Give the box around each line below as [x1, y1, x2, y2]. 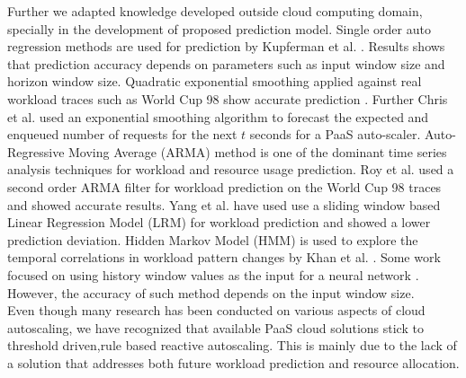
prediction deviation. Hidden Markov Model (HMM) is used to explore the [7, 230, 418, 249]
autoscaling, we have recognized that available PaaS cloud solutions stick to [7, 318, 424, 337]
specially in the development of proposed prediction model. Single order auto [7, 19, 431, 38]
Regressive [7, 142, 65, 161]
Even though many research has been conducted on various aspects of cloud [7, 301, 426, 320]
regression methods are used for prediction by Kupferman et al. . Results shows [7, 37, 445, 56]
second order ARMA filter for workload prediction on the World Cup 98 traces [7, 177, 442, 196]
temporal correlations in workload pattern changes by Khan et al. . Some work [7, 248, 441, 267]
